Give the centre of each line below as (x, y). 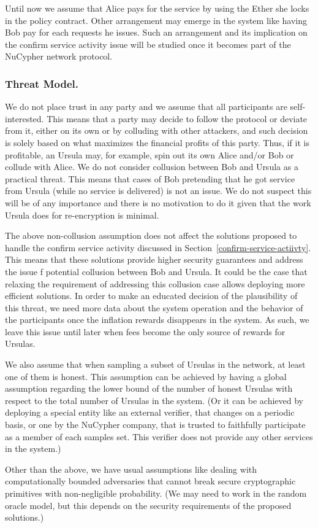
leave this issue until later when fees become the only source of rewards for (145, 331)
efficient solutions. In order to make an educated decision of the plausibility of (151, 296)
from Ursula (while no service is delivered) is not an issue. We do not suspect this (158, 191)
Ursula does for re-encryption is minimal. (82, 215)
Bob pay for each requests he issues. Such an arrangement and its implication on (156, 32)
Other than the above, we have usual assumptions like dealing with (131, 469)
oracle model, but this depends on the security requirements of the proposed (148, 505)
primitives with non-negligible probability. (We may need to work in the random (156, 493)
